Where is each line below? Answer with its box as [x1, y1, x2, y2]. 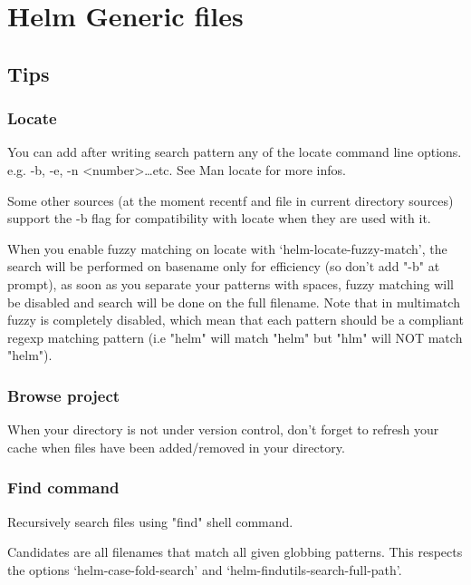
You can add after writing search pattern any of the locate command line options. [7, 142, 462, 161]
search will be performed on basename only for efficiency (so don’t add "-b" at [7, 257, 440, 276]
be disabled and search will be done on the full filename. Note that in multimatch [7, 292, 460, 311]
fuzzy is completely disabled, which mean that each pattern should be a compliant [7, 310, 464, 329]
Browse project [7, 384, 120, 406]
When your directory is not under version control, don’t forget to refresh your [7, 420, 439, 439]
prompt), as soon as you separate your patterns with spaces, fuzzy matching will [7, 274, 455, 293]
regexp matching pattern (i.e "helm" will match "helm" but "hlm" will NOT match [7, 327, 463, 346]
